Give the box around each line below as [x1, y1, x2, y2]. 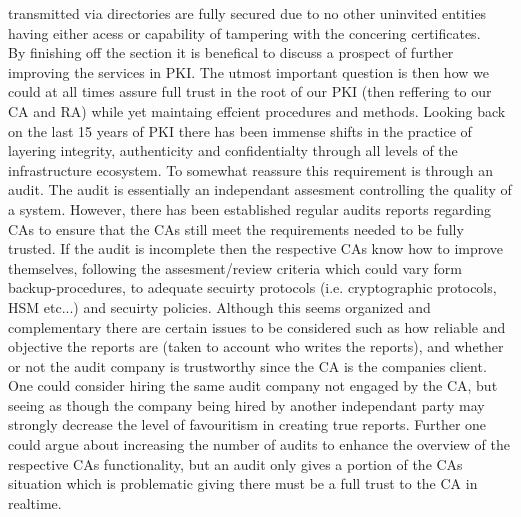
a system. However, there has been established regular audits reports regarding [8, 198, 492, 219]
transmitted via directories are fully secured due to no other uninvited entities [8, 3, 487, 23]
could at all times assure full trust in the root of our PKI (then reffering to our [8, 81, 492, 102]
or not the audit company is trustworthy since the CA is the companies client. [8, 355, 487, 376]
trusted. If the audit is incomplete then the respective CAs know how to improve [8, 238, 504, 259]
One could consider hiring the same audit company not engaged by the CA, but [8, 375, 498, 396]
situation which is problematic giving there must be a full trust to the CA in [8, 473, 478, 494]
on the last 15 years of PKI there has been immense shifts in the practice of [8, 120, 472, 141]
